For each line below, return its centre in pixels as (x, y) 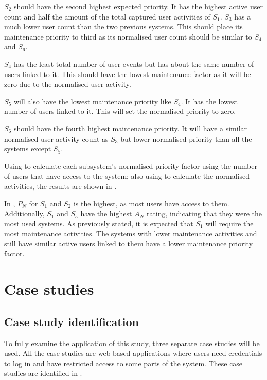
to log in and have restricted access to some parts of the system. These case (123, 363)
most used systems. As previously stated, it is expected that (99, 223)
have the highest (106, 213)
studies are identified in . (43, 373)
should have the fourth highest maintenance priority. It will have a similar (130, 128)
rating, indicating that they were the (204, 213)
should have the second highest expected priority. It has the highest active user (138, 6)
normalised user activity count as (56, 138)
